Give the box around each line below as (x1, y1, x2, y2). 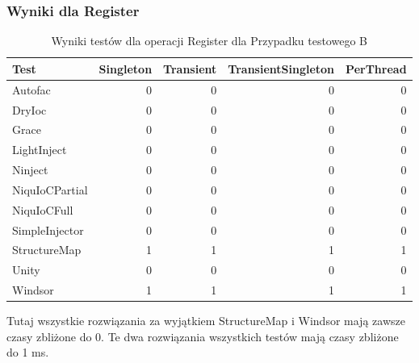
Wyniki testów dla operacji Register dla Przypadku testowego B (51, 32, 367, 49)
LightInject (12, 141, 67, 158)
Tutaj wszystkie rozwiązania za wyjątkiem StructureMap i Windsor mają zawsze (6, 312, 405, 329)
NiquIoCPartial (12, 181, 88, 198)
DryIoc (12, 101, 47, 118)
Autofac (12, 81, 51, 98)
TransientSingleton (228, 60, 335, 77)
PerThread (346, 60, 407, 77)
